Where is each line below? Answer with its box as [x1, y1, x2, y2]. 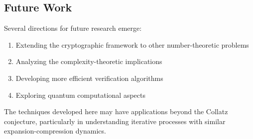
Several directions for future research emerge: [4, 23, 142, 33]
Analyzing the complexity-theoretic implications [15, 56, 162, 67]
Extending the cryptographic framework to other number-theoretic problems [15, 39, 249, 50]
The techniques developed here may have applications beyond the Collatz [4, 106, 228, 117]
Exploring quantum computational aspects [15, 89, 145, 100]
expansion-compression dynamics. [4, 126, 106, 136]
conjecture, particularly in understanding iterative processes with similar [4, 116, 226, 126]
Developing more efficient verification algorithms [15, 72, 163, 83]
